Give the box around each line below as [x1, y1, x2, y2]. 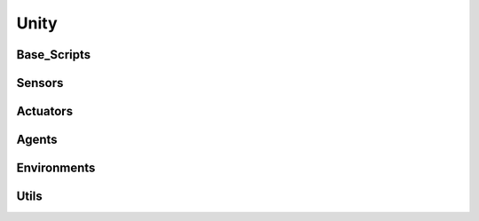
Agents [16, 132, 58, 147]
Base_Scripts [16, 47, 91, 62]
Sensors [16, 75, 64, 91]
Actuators [16, 104, 74, 119]
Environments [16, 161, 96, 176]
